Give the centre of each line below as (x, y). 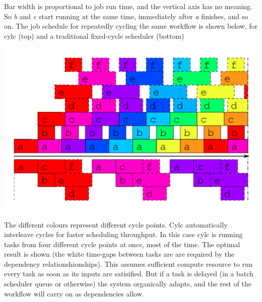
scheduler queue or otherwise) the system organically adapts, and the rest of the (128, 284)
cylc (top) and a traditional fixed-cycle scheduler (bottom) (94, 35)
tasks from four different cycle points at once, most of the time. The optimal (122, 244)
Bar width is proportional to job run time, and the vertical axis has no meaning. (128, 6)
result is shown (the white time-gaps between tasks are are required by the (119, 254)
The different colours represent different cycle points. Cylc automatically (116, 224)
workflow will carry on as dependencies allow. (74, 293)
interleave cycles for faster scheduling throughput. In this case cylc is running (123, 234)
